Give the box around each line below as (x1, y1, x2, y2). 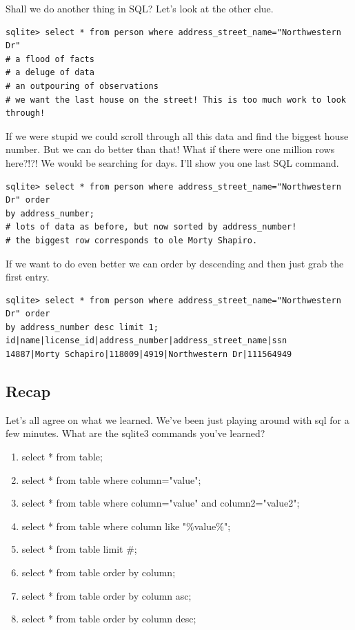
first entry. (6, 270, 50, 284)
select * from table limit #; (21, 542, 137, 556)
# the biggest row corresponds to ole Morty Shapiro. (6, 235, 258, 245)
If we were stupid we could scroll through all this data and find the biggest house (6, 128, 349, 143)
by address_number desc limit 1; (6, 322, 159, 332)
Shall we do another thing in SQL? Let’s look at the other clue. (6, 1, 274, 15)
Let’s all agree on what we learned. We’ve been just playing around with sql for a (6, 412, 349, 427)
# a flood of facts (6, 54, 94, 64)
